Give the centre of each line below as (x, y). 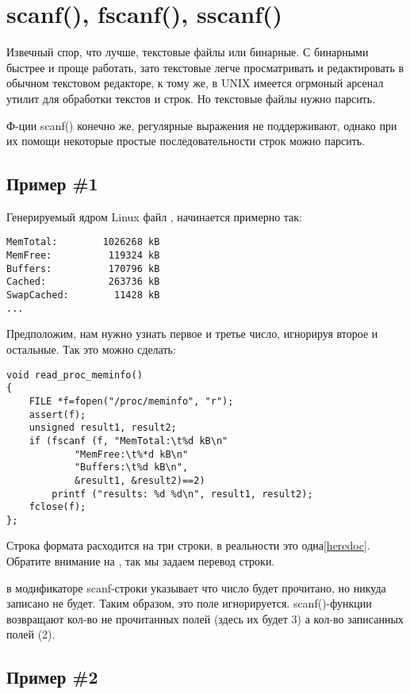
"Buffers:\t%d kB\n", (131, 468)
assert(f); (57, 414)
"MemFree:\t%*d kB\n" (131, 454)
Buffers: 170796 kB (83, 268)
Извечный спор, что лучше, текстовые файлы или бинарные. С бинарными (188, 52)
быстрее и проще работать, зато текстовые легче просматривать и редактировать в (205, 67)
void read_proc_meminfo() (75, 375)
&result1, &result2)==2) (140, 480)
